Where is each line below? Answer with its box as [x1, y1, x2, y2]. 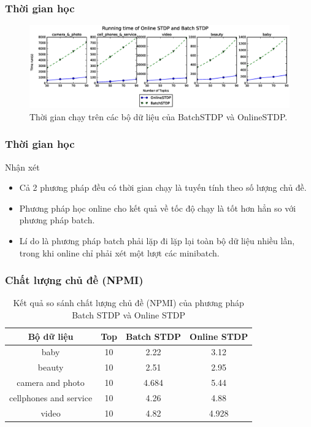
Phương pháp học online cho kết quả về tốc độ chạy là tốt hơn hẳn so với [19, 201, 296, 214]
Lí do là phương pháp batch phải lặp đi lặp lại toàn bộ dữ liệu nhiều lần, [19, 234, 295, 247]
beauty [37, 361, 64, 374]
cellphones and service [9, 391, 93, 404]
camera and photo [17, 376, 85, 389]
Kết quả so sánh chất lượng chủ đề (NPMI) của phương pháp [13, 296, 244, 309]
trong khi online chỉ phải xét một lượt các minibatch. [19, 246, 220, 259]
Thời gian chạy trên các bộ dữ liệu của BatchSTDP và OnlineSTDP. [29, 110, 288, 123]
